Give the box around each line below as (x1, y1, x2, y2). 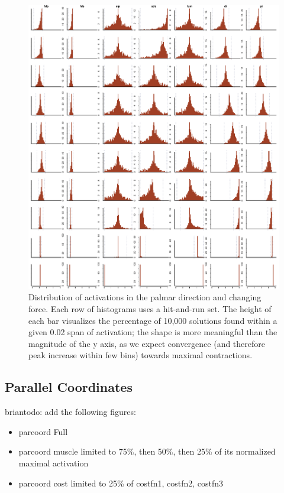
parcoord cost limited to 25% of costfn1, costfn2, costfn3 (18, 476, 224, 489)
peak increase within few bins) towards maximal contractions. (28, 349, 253, 361)
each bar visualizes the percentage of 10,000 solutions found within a (28, 314, 277, 326)
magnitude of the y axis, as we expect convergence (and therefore (28, 337, 266, 349)
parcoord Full (18, 425, 68, 437)
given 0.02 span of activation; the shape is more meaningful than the (28, 326, 277, 338)
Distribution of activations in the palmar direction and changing (28, 291, 262, 303)
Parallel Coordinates (5, 378, 133, 396)
